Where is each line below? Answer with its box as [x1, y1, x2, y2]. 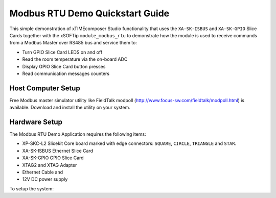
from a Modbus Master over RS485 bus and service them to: [9, 40, 137, 46]
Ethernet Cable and [22, 169, 63, 176]
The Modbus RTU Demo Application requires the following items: [9, 131, 146, 137]
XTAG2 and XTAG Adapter [22, 162, 77, 168]
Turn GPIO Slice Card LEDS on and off [22, 49, 103, 55]
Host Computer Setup [9, 84, 80, 92]
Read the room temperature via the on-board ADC [22, 56, 128, 62]
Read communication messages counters [22, 70, 110, 77]
